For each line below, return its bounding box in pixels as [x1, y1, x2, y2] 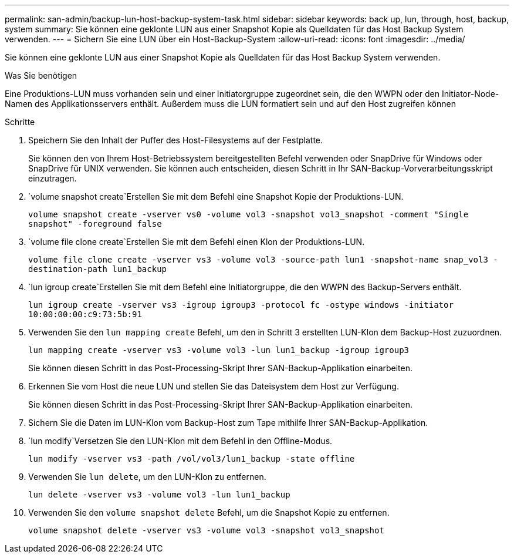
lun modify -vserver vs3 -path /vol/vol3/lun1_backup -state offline [28, 454, 355, 463]
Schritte [5, 117, 35, 127]
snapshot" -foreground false [28, 219, 162, 228]
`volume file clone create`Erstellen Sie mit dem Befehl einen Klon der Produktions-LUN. [28, 237, 365, 247]
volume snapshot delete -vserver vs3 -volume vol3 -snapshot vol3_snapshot [28, 526, 384, 535]
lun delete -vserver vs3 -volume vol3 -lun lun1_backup [28, 490, 290, 499]
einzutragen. [28, 173, 77, 183]
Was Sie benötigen [5, 70, 77, 80]
